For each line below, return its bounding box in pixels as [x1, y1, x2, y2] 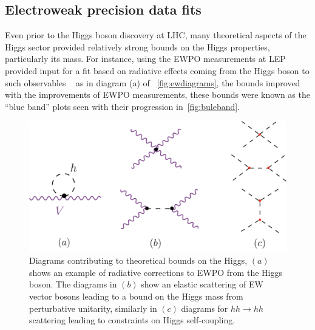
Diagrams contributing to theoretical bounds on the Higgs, [29, 254, 248, 267]
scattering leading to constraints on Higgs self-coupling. [29, 314, 235, 326]
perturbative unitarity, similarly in [29, 301, 157, 314]
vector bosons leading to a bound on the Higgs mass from [29, 290, 243, 303]
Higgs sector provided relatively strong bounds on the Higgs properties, [5, 40, 270, 53]
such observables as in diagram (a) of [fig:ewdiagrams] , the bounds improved [5, 76, 300, 89]
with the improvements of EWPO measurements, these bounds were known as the [5, 88, 310, 101]
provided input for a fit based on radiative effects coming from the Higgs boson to [5, 64, 310, 77]
